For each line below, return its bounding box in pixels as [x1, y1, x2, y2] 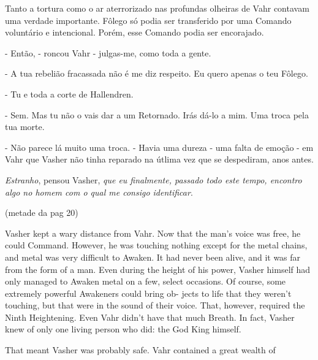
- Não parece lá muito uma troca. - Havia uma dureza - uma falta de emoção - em [5, 140, 314, 153]
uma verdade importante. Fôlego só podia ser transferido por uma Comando [5, 13, 292, 26]
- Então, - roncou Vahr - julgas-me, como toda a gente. [5, 46, 211, 59]
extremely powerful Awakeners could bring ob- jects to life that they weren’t [5, 286, 292, 299]
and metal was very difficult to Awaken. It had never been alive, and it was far [5, 250, 301, 263]
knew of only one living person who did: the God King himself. [5, 323, 241, 335]
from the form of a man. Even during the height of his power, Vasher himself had [5, 262, 311, 275]
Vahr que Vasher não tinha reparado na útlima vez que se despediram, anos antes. [5, 153, 314, 166]
